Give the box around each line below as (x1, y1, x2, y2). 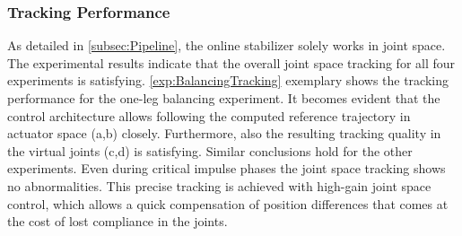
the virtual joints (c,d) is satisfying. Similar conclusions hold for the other (7, 141, 413, 160)
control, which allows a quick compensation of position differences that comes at (7, 194, 449, 213)
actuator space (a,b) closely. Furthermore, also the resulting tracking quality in (7, 124, 441, 143)
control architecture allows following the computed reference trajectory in (7, 106, 411, 125)
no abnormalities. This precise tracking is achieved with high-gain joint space (7, 176, 431, 195)
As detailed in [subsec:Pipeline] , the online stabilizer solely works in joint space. (7, 36, 446, 55)
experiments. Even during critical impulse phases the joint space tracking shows (7, 159, 446, 178)
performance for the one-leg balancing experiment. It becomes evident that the (7, 89, 440, 107)
